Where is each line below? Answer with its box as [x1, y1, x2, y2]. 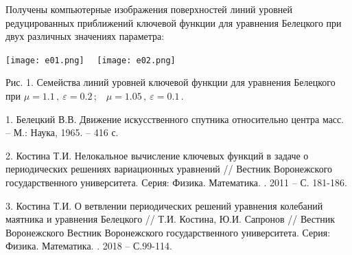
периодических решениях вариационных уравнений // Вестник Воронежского [5, 162, 333, 176]
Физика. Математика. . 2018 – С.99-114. [5, 239, 172, 253]
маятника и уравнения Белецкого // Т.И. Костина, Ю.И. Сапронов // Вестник [5, 212, 335, 226]
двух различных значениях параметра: [5, 29, 165, 43]
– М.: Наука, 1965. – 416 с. [5, 125, 119, 140]
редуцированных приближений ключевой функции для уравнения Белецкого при [5, 15, 342, 30]
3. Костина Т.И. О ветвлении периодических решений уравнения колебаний [5, 198, 323, 212]
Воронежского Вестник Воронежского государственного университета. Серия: [5, 225, 331, 239]
